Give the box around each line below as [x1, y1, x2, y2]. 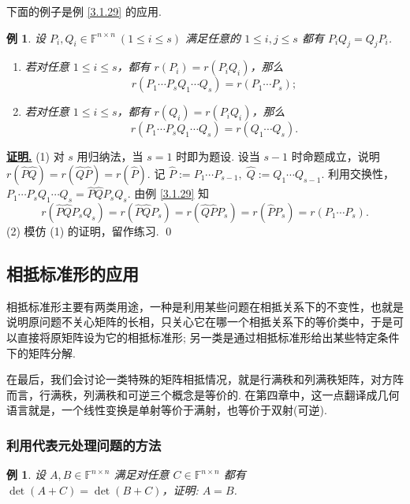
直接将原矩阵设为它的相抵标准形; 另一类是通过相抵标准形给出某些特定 [17, 328, 378, 345]
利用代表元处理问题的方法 [6, 435, 162, 454]
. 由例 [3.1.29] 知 [127, 185, 210, 202]
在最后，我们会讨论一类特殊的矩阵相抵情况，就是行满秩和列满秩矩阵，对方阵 [6, 371, 404, 387]
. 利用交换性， [321, 165, 394, 181]
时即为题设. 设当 [176, 148, 260, 165]
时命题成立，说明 [291, 148, 380, 165]
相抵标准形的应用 [6, 261, 139, 285]
